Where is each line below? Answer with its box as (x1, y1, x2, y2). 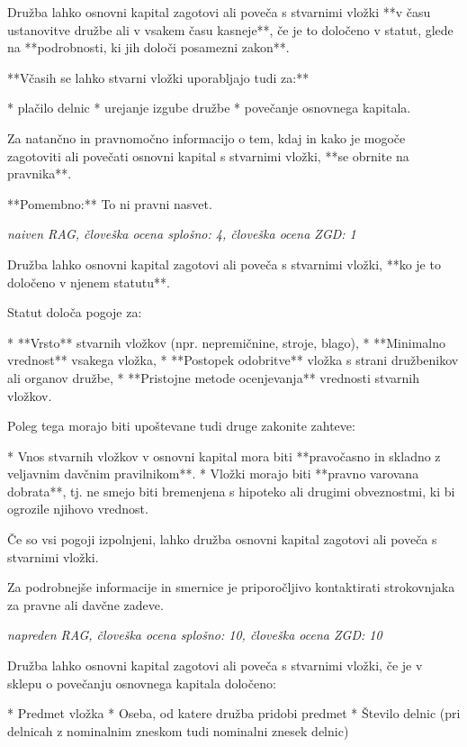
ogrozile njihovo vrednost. (7, 499, 148, 518)
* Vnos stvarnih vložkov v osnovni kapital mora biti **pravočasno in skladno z (7, 446, 441, 465)
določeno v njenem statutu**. (7, 272, 170, 291)
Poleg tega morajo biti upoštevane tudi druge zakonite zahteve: (7, 416, 355, 435)
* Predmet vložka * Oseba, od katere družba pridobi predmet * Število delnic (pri (7, 704, 461, 723)
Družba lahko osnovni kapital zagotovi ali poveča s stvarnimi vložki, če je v (7, 656, 423, 675)
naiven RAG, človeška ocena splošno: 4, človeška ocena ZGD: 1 (7, 224, 356, 243)
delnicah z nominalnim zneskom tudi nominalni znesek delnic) (7, 721, 349, 740)
